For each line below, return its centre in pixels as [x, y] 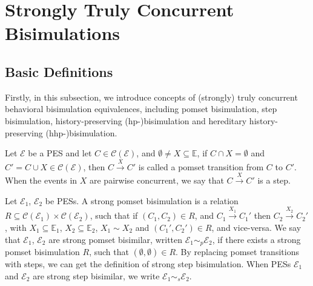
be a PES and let [60, 153]
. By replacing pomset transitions [237, 251]
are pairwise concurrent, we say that [156, 180]
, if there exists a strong [256, 239]
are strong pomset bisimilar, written [116, 239]
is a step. [274, 180]
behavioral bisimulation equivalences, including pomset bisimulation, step [141, 109]
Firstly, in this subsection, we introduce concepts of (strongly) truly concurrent [151, 97]
